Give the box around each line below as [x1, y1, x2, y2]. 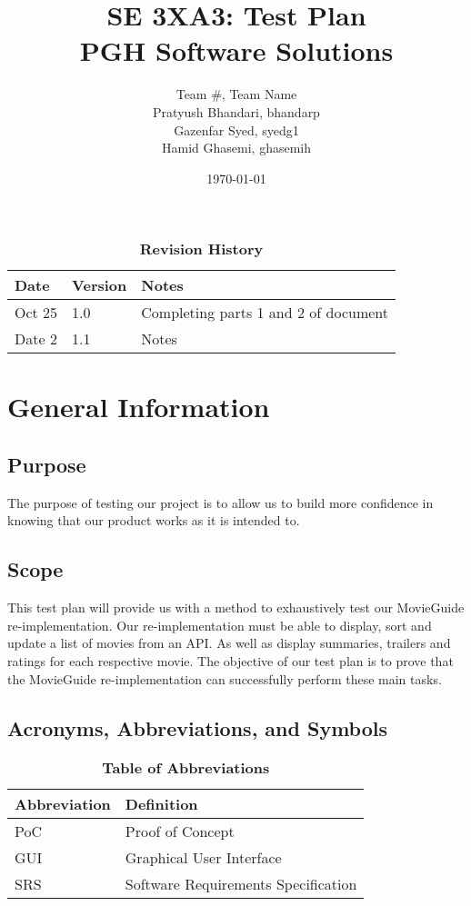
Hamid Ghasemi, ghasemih [162, 138, 311, 157]
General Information [7, 388, 270, 425]
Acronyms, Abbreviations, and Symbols [7, 713, 388, 742]
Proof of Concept [125, 821, 235, 842]
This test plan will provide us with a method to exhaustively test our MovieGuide [7, 598, 465, 617]
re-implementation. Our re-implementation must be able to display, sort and [7, 615, 432, 634]
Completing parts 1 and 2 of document [141, 302, 388, 324]
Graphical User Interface [125, 847, 282, 869]
